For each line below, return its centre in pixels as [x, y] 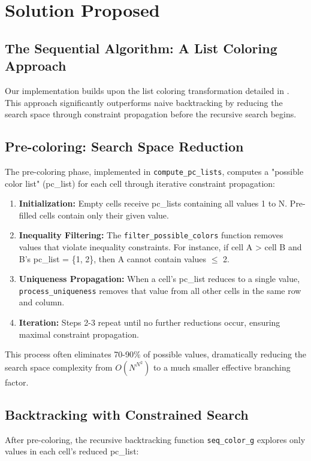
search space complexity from [59, 367]
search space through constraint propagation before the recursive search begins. [151, 114]
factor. [17, 382]
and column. [42, 302]
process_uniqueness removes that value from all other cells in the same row [160, 290]
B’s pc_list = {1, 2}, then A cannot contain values [113, 258]
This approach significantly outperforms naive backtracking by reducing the [144, 102]
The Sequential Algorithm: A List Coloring [141, 48]
